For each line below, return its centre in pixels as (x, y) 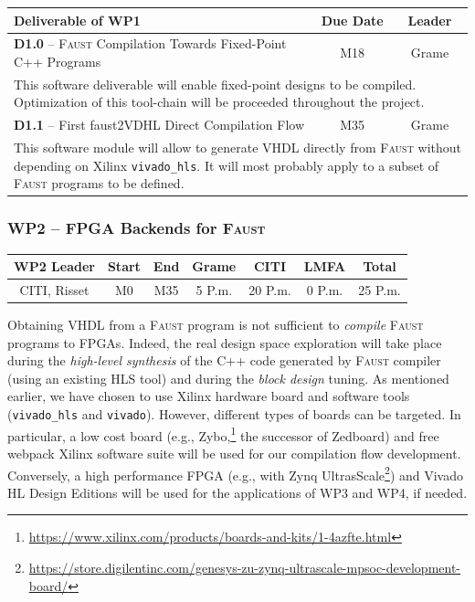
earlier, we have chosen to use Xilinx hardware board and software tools (209, 396)
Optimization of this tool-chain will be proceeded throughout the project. (219, 102)
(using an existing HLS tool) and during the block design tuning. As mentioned (228, 378)
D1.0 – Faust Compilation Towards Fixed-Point (150, 43)
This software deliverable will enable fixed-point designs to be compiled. (215, 84)
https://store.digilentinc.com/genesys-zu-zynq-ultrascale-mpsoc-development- (245, 567)
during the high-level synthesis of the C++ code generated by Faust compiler (224, 360)
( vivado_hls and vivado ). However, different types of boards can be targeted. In (234, 414)
